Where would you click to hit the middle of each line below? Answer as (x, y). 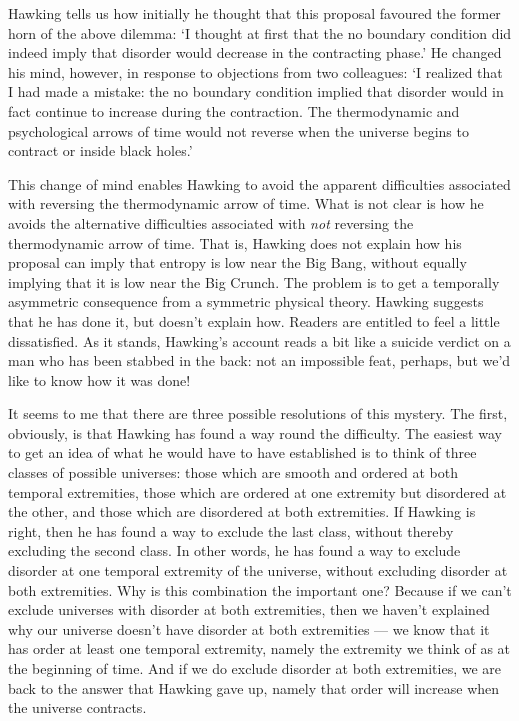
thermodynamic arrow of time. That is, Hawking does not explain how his (235, 242)
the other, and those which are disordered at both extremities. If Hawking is (242, 511)
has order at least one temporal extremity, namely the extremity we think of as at (259, 648)
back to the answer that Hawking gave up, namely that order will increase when (254, 687)
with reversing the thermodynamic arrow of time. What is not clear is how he (246, 203)
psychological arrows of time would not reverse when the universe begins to (238, 130)
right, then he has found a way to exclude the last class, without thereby (231, 530)
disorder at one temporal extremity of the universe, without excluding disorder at (258, 570)
